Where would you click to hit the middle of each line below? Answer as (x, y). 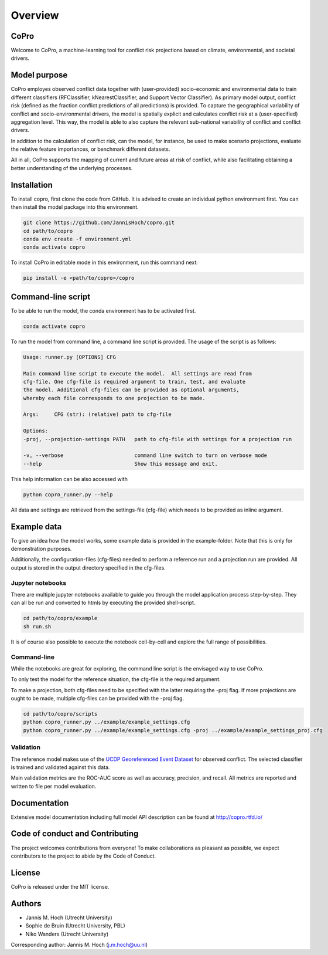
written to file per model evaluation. (54, 786)
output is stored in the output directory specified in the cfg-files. (88, 568)
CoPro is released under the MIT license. (60, 886)
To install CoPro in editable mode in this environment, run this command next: (105, 263)
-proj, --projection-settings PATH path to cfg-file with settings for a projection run (158, 439)
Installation (32, 185)
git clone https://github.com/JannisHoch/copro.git (99, 223)
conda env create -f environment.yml (77, 239)
